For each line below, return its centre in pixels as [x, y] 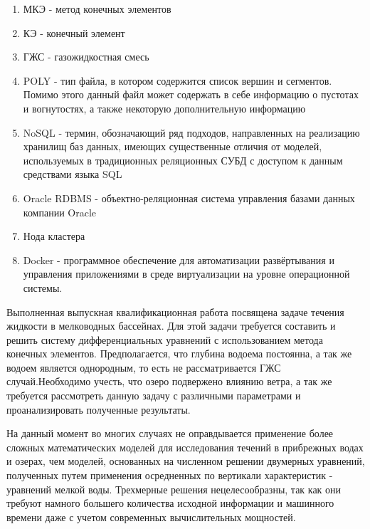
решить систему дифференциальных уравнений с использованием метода [165, 339]
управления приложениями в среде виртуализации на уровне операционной [186, 274]
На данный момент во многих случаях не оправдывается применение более [170, 433]
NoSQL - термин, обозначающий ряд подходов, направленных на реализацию [191, 132]
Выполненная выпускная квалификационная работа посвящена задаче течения [175, 311]
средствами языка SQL [73, 174]
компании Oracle [60, 212]
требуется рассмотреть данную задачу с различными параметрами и [154, 396]
